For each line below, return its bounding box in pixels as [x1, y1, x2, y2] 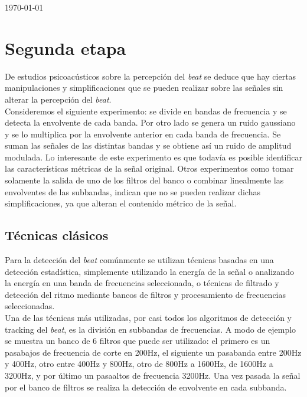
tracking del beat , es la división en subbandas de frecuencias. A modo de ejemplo [5, 323, 296, 335]
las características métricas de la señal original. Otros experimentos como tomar [5, 162, 294, 175]
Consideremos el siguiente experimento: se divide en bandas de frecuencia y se [5, 104, 287, 117]
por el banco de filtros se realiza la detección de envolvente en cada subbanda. [5, 380, 287, 393]
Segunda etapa [5, 35, 126, 60]
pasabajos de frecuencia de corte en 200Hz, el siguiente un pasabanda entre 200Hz [5, 346, 302, 358]
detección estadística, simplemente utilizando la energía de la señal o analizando [5, 265, 294, 277]
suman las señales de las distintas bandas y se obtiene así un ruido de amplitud [5, 139, 292, 152]
